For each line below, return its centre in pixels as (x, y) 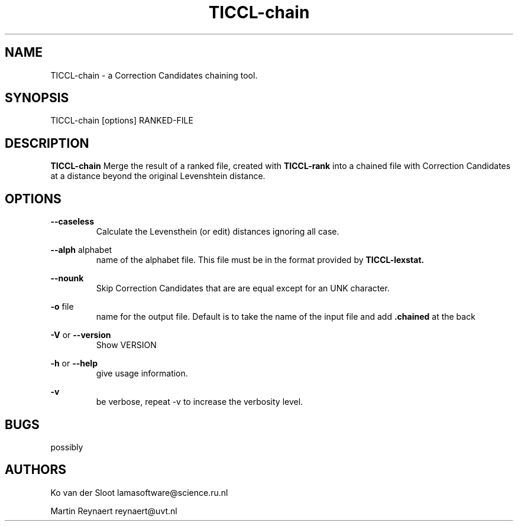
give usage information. (142, 374)
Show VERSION (126, 345)
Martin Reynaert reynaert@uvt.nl (114, 511)
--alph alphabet (81, 250)
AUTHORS (36, 470)
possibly (67, 447)
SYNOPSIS (37, 98)
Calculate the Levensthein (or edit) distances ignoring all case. (218, 232)
